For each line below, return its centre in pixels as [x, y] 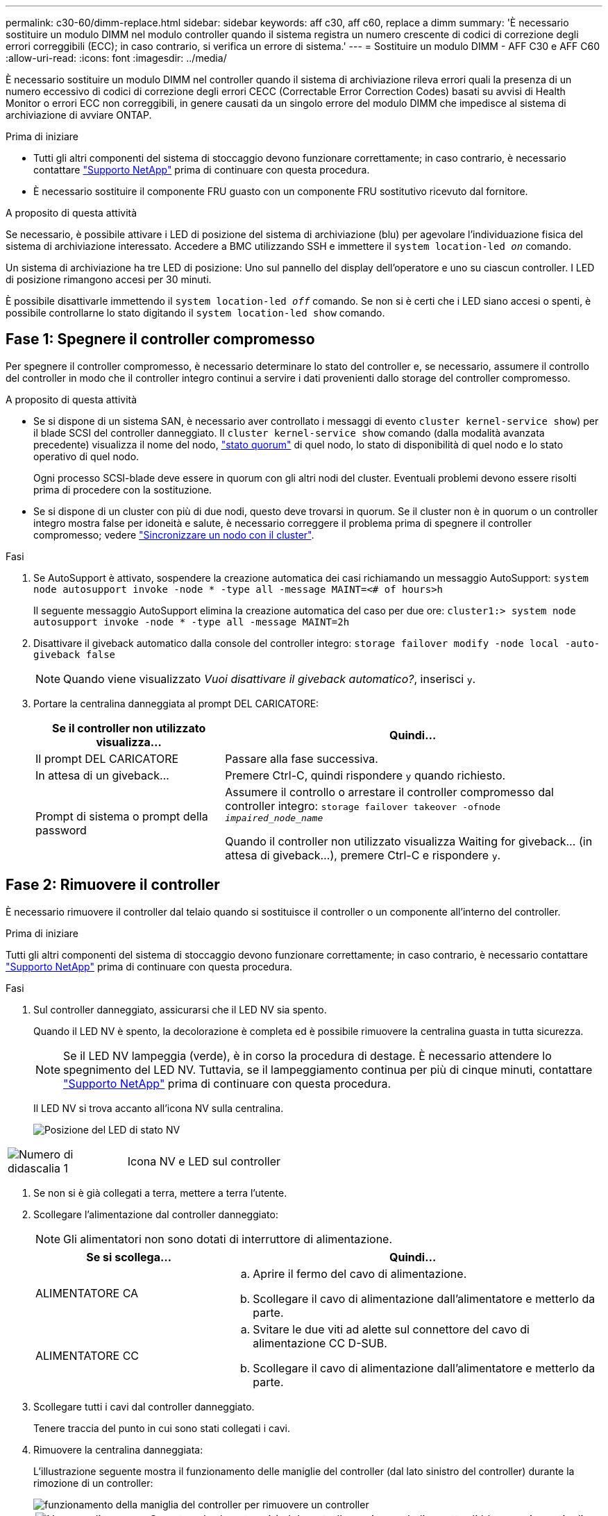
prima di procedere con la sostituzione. [123, 489]
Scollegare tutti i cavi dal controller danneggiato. [144, 1406]
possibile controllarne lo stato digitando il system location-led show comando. [195, 313]
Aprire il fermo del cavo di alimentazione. [360, 1273]
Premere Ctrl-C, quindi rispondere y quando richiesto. [365, 775]
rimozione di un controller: [93, 1483]
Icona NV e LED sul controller [204, 1161]
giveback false [75, 654]
